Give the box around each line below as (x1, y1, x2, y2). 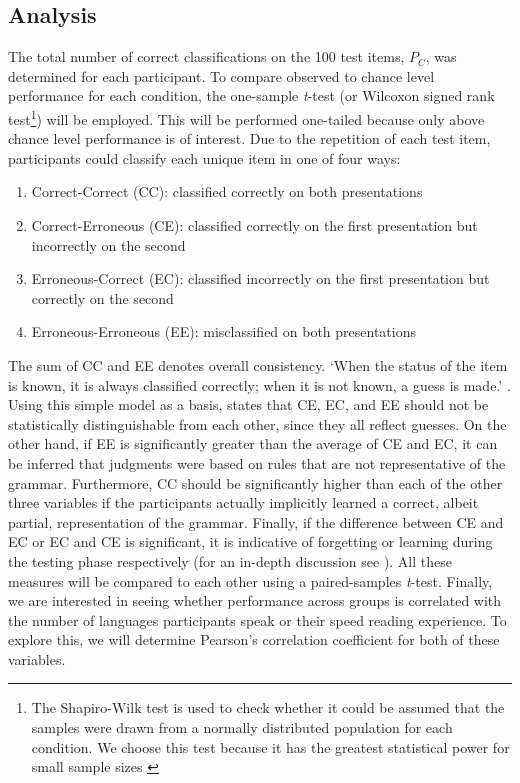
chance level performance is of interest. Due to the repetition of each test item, (8, 128, 491, 149)
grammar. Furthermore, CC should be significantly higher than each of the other (8, 472, 503, 493)
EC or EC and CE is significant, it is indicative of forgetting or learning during (8, 531, 493, 552)
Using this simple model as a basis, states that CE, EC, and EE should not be (8, 394, 489, 415)
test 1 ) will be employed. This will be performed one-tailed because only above (8, 105, 485, 129)
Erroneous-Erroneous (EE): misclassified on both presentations (31, 321, 417, 342)
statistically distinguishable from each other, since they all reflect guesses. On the (8, 413, 507, 434)
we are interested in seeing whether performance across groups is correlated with (8, 590, 502, 611)
